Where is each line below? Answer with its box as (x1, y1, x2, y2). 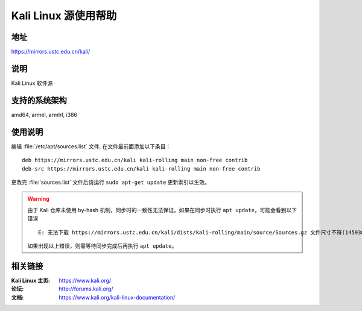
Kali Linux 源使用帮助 (11, 9, 117, 22)
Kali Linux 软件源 (11, 79, 53, 87)
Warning (27, 195, 49, 203)
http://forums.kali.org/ (59, 285, 113, 292)
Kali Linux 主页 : (11, 277, 51, 284)
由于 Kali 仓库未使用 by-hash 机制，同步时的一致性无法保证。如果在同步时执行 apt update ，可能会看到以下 (27, 206, 297, 213)
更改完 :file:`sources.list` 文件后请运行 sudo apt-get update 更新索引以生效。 (11, 178, 211, 186)
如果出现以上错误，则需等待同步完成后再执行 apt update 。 (27, 242, 177, 250)
